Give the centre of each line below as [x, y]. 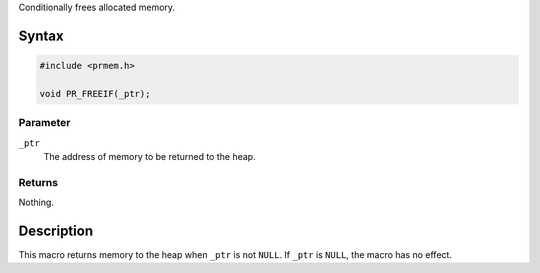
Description [56, 230]
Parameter [44, 123]
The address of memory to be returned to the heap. [149, 156]
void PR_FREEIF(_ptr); [95, 93]
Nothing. [36, 202]
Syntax [41, 35]
